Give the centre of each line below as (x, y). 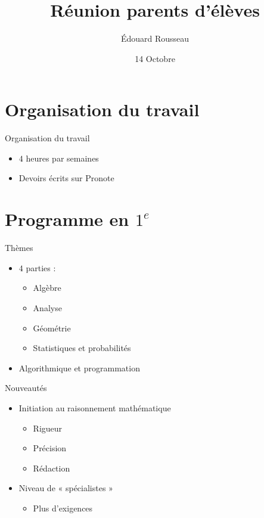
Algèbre (47, 288)
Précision (50, 448)
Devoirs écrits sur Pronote (66, 178)
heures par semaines (62, 158)
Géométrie (52, 328)
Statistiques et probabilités (82, 348)
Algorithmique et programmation (79, 367)
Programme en (67, 219)
